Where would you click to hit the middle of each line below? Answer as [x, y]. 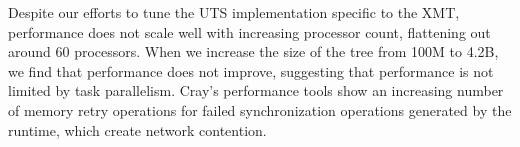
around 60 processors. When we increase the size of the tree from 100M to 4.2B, [253, 51]
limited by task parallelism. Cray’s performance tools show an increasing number [256, 90]
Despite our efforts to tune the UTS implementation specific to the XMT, [234, 12]
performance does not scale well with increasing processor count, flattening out [249, 31]
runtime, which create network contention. [137, 129]
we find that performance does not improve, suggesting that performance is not [251, 70]
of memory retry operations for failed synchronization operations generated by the [260, 109]
